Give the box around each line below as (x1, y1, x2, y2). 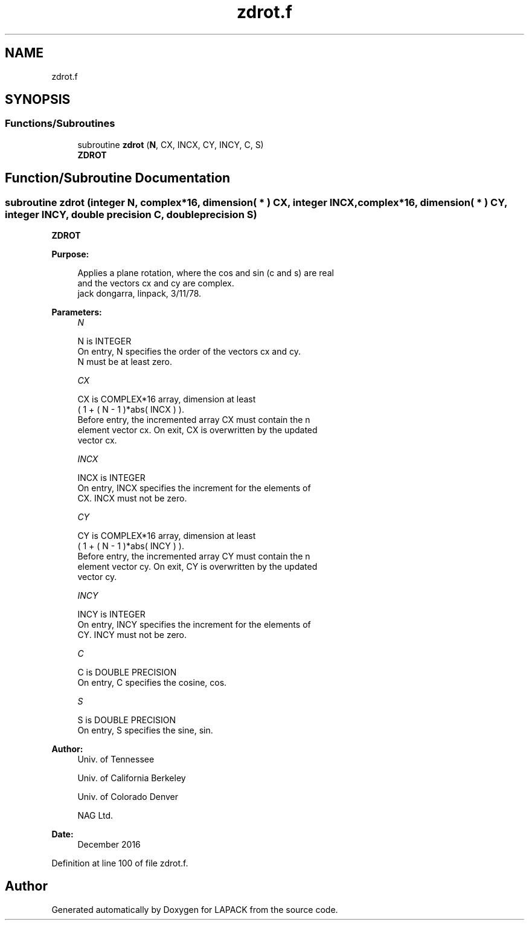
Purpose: (51, 249, 89, 260)
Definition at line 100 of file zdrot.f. (51, 858, 188, 869)
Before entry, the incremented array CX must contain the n (77, 414, 310, 425)
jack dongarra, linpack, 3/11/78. (77, 288, 202, 299)
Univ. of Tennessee (77, 754, 155, 765)
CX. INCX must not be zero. (77, 493, 187, 504)
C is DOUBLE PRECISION (77, 667, 177, 678)
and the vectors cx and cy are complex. (77, 278, 234, 289)
